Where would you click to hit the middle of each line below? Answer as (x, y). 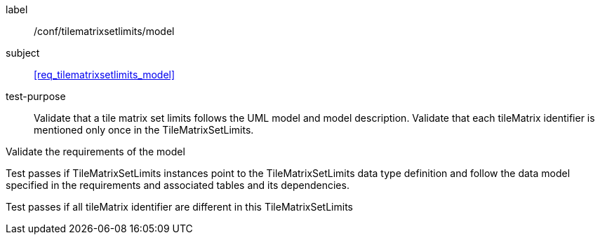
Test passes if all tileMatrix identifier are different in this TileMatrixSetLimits (179, 207)
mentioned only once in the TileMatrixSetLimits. (144, 130)
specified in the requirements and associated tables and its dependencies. (178, 185)
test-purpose (36, 96)
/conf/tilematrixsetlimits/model (104, 31)
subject (23, 53)
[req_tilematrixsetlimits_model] (105, 75)
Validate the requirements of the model (95, 151)
